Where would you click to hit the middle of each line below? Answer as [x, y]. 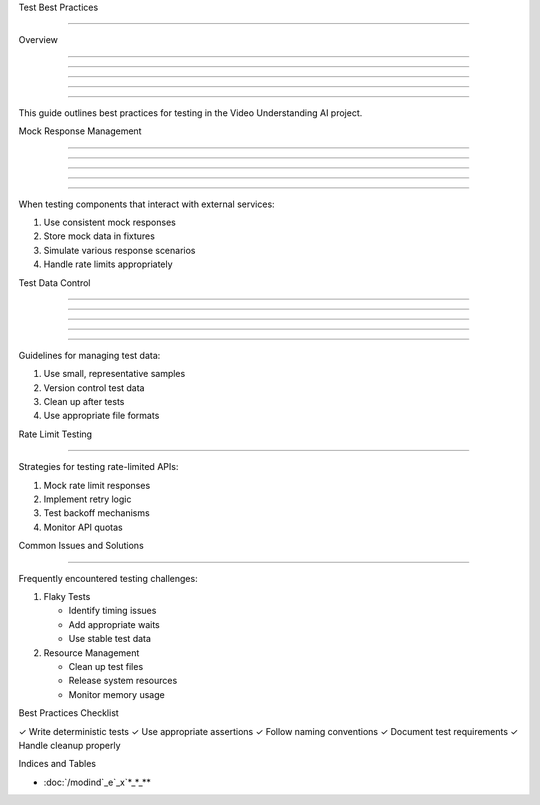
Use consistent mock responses [110, 222]
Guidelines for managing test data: [89, 355]
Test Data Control [54, 282]
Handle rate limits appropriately [108, 264]
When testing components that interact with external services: [146, 204]
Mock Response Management [80, 131]
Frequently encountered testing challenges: [108, 578]
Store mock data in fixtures [99, 236]
